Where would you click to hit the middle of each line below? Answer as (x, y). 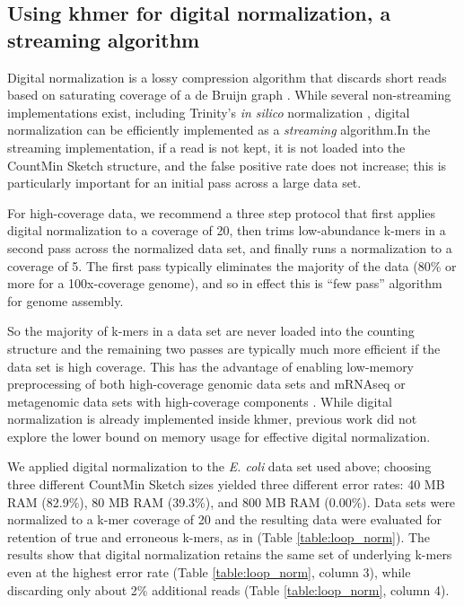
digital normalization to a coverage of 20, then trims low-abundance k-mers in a (227, 230)
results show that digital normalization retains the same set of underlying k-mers (230, 554)
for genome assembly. (66, 300)
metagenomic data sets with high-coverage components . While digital (200, 401)
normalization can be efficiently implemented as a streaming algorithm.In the (219, 130)
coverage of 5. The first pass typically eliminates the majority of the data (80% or (232, 265)
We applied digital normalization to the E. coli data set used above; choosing (219, 466)
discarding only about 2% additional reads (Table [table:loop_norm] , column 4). (228, 589)
